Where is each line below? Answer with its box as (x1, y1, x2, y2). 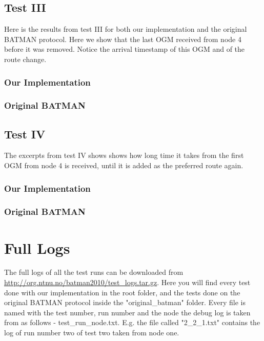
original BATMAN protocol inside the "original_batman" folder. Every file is (4, 297, 246, 308)
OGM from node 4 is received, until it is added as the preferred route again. (4, 160, 243, 171)
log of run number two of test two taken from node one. (4, 327, 179, 338)
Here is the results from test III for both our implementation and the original (4, 24, 247, 34)
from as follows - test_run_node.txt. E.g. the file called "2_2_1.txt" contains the (4, 317, 260, 328)
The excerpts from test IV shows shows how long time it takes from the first (4, 150, 244, 161)
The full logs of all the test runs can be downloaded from (4, 267, 184, 277)
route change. (4, 53, 47, 64)
